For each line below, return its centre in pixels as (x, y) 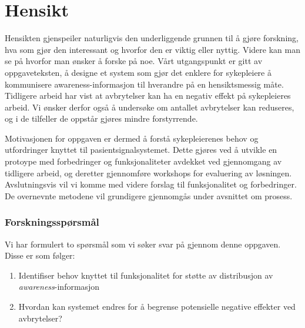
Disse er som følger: (40, 255)
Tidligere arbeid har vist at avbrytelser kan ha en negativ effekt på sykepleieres (148, 96)
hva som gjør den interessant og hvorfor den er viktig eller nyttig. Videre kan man (152, 49)
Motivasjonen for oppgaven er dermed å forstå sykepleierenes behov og (132, 138)
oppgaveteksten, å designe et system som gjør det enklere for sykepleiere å (138, 72)
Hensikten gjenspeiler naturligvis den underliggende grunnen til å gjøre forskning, (152, 38)
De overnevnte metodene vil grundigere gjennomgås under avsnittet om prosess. (149, 195)
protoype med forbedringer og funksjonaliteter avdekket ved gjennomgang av (143, 161)
